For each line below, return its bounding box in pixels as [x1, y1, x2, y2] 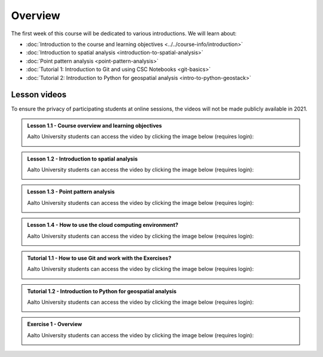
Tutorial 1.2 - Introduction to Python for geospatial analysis [27, 287, 176, 295]
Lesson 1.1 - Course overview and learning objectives [27, 122, 162, 129]
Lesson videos [11, 90, 67, 100]
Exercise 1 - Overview [27, 321, 83, 328]
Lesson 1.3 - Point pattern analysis [27, 188, 115, 195]
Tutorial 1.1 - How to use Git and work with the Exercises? [27, 254, 172, 261]
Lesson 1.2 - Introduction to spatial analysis [27, 155, 138, 162]
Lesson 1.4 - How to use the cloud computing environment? [27, 221, 179, 229]
